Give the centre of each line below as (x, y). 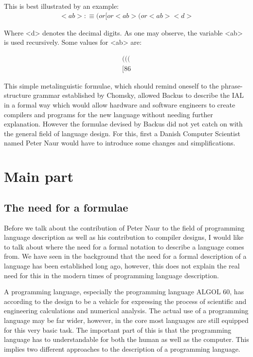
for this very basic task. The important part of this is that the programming (118, 330)
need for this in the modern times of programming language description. (111, 275)
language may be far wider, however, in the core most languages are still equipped (126, 320)
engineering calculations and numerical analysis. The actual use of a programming (126, 311)
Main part (39, 176)
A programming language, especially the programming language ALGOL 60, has (124, 292)
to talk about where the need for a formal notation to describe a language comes (124, 246)
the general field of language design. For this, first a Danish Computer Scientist (122, 133)
